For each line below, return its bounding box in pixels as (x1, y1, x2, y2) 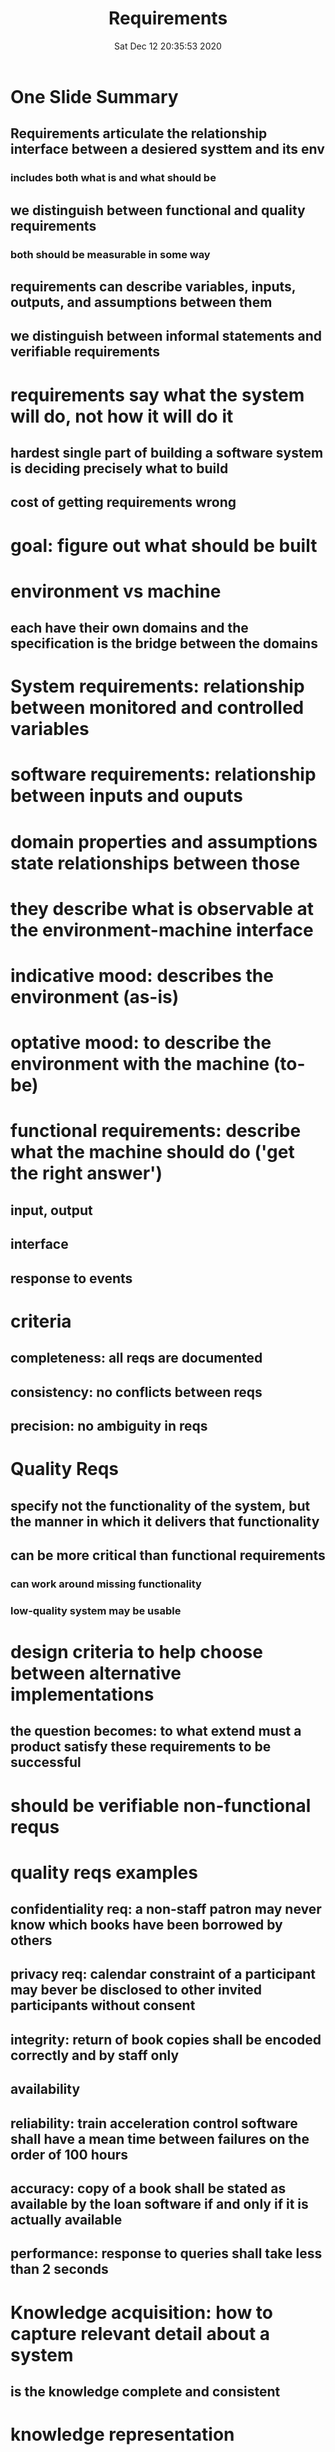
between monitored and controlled (10, 697, 305, 719)
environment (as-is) (10, 986, 180, 1009)
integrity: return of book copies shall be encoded (10, 2031, 322, 2048)
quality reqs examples (10, 1861, 198, 1884)
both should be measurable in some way (10, 247, 211, 261)
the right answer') (10, 1162, 163, 1185)
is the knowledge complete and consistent (10, 2383, 281, 2400)
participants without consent (10, 1997, 196, 2014)
